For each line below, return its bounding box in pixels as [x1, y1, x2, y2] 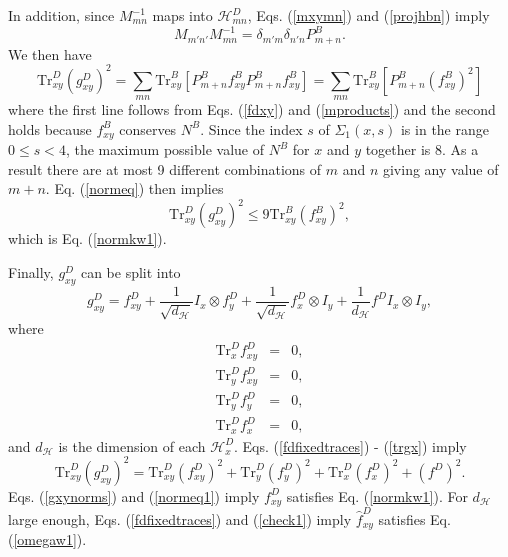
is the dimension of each [58, 435, 206, 456]
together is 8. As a [365, 139, 479, 160]
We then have [8, 43, 92, 64]
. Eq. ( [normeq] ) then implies [45, 178, 224, 199]
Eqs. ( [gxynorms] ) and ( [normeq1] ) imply [8, 485, 260, 506]
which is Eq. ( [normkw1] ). [8, 228, 167, 249]
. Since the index [200, 118, 303, 139]
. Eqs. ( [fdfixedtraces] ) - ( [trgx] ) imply [234, 435, 467, 456]
